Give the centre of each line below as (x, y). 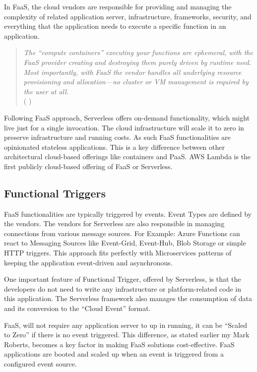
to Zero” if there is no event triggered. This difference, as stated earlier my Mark (127, 335)
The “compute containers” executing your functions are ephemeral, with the (138, 52)
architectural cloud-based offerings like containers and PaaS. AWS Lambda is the (128, 156)
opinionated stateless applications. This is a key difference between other (115, 147)
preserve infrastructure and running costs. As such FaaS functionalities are (117, 137)
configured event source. (40, 364)
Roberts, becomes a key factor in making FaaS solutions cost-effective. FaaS (119, 344)
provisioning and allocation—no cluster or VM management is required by (136, 82)
